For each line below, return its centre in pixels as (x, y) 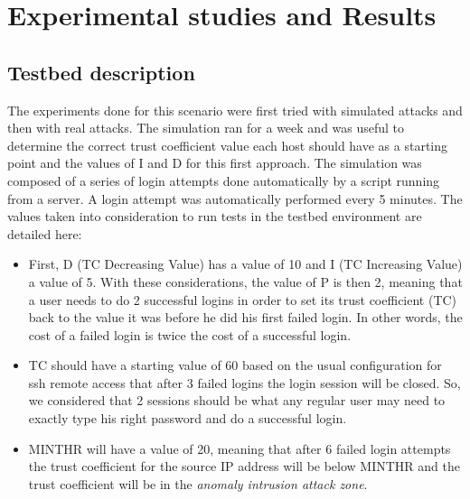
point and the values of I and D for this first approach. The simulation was (215, 163)
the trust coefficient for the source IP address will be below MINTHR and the (244, 466)
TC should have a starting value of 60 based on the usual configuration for (235, 365)
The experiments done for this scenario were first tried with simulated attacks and (235, 110)
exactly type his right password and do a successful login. (188, 418)
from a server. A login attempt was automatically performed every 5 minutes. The (235, 198)
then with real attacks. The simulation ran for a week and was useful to (206, 128)
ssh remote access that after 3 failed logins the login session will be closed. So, (244, 382)
